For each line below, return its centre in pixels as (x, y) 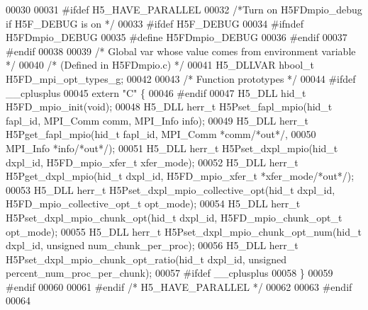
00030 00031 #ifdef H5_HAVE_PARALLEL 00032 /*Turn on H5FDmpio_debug (184, 9)
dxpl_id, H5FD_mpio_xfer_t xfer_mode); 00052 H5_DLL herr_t (152, 162)
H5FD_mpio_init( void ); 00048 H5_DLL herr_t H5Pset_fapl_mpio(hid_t (169, 107)
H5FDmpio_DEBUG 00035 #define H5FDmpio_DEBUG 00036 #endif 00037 (177, 37)
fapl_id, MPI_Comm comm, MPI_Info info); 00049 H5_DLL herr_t (157, 120)
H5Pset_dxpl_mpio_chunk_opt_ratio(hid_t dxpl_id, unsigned (146, 259)
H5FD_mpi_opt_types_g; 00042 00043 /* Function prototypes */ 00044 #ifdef (181, 78)
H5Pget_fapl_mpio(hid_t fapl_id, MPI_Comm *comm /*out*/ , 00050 (161, 134)
